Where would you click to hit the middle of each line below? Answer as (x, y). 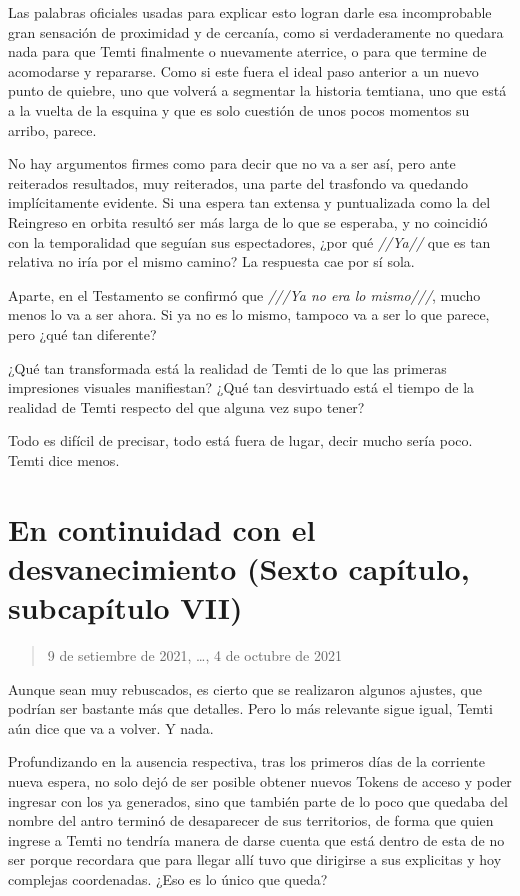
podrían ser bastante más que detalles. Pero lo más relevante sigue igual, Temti (250, 708)
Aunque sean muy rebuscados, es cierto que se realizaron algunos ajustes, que (245, 688)
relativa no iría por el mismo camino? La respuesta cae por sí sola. (211, 261)
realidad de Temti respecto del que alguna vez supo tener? (186, 406)
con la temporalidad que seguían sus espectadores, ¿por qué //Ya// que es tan (249, 241)
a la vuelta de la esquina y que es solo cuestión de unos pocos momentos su (239, 109)
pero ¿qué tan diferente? (82, 333)
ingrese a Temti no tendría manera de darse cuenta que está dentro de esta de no (256, 839)
